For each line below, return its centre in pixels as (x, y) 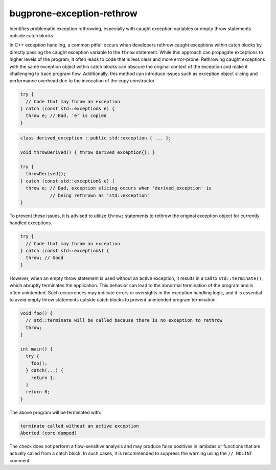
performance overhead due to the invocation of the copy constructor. (83, 81)
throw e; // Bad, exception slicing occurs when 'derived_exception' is (119, 188)
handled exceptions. (31, 223)
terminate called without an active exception (79, 426)
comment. (20, 460)
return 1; (43, 378)
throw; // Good (45, 258)
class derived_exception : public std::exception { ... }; (96, 138)
